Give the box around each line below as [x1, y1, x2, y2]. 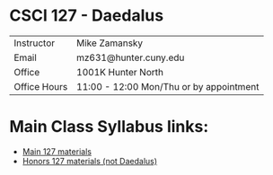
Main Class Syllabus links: [9, 117, 209, 137]
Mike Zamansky [75, 37, 144, 49]
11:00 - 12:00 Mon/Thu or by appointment [75, 80, 260, 92]
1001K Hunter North [75, 66, 164, 78]
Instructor [13, 37, 56, 49]
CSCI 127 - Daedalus [9, 5, 164, 26]
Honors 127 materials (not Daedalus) [22, 155, 158, 166]
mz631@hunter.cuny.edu [75, 51, 185, 64]
